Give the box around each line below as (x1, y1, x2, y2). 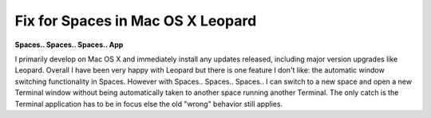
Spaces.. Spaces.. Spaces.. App (14, 40, 124, 49)
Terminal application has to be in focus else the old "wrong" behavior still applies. (14, 99, 283, 108)
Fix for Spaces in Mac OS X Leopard (14, 12, 257, 29)
